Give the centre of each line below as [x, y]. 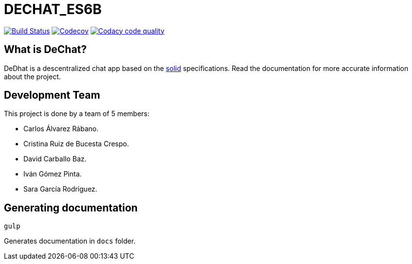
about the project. [32, 76]
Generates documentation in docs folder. [70, 241]
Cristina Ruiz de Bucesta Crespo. [76, 144]
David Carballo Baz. [55, 159]
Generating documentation [71, 208]
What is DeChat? [46, 50]
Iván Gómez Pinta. [53, 174]
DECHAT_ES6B [53, 9]
